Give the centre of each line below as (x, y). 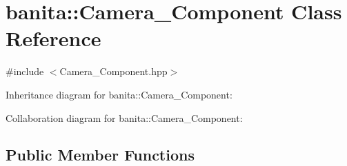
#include (25, 71)
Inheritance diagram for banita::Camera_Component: (119, 94)
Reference (53, 38)
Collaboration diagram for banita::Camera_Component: (124, 117)
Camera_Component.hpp (113, 71)
